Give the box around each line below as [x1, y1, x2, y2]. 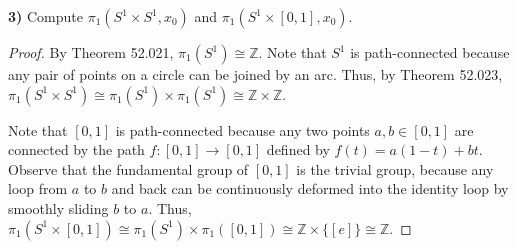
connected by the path [8, 139, 145, 160]
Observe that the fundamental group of [8, 158, 249, 179]
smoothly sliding [8, 197, 109, 218]
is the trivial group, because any [296, 158, 494, 179]
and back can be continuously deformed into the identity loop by [111, 178, 509, 199]
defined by [266, 139, 330, 160]
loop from [8, 178, 68, 199]
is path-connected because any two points [115, 119, 370, 140]
